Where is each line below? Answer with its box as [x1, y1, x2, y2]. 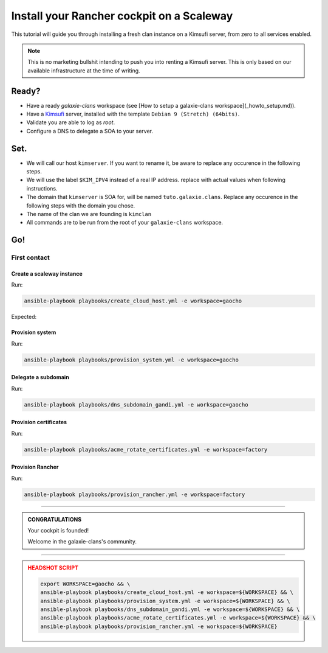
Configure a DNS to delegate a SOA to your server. [26, 127, 153, 134]
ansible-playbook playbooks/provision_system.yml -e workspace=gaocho [24, 356, 239, 363]
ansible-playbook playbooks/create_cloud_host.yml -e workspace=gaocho [24, 298, 242, 304]
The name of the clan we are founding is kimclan [26, 211, 152, 218]
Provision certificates [11, 419, 67, 426]
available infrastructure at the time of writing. [27, 67, 140, 74]
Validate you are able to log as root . [26, 119, 115, 126]
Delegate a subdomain [11, 374, 69, 381]
